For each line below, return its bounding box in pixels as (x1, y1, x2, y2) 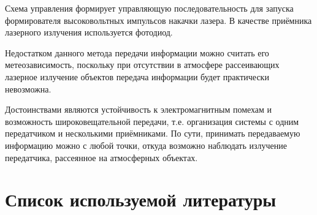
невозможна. (5, 82, 52, 95)
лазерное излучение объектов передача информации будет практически (5, 70, 269, 83)
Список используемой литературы (5, 187, 277, 212)
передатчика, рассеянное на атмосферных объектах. (5, 151, 198, 164)
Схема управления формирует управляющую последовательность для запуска (5, 2, 294, 14)
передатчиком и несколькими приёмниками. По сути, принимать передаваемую (5, 127, 300, 140)
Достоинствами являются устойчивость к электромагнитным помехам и (5, 103, 272, 116)
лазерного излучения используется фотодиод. (5, 26, 173, 39)
